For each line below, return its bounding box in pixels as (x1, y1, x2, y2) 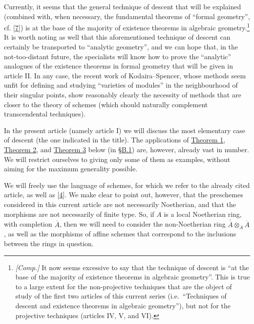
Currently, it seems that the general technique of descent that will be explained (4, 1, 241, 11)
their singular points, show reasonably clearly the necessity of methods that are (4, 90, 241, 99)
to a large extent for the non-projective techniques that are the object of (15, 281, 232, 291)
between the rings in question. (4, 238, 94, 248)
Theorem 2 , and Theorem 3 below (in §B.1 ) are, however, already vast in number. (4, 144, 249, 154)
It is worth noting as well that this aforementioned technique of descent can (4, 32, 231, 42)
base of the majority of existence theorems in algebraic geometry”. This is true (15, 272, 250, 282)
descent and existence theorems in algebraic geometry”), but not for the (15, 300, 231, 310)
